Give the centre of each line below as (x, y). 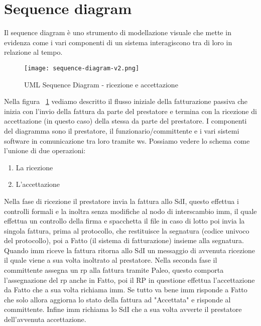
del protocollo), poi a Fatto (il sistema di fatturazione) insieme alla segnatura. (124, 240)
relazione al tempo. (33, 52)
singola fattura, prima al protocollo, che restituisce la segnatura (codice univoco (127, 230)
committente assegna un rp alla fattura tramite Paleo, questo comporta (114, 270)
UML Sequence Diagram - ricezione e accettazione (101, 84)
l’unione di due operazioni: (45, 150)
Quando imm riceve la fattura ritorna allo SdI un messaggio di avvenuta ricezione (130, 250)
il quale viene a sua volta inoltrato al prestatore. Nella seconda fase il (111, 260)
